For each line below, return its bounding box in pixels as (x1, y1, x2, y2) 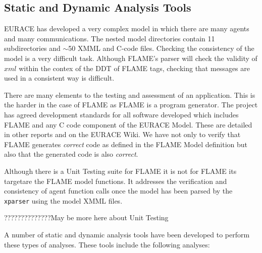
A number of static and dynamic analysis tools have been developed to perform (4, 229, 250, 239)
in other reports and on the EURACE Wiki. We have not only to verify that (4, 129, 241, 140)
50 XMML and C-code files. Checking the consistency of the (68, 43, 254, 53)
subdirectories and (4, 43, 61, 53)
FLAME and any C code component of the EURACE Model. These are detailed (4, 119, 252, 130)
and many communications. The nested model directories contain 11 (4, 33, 215, 43)
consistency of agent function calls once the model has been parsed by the (4, 185, 233, 196)
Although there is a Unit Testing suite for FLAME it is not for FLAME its (4, 165, 237, 176)
